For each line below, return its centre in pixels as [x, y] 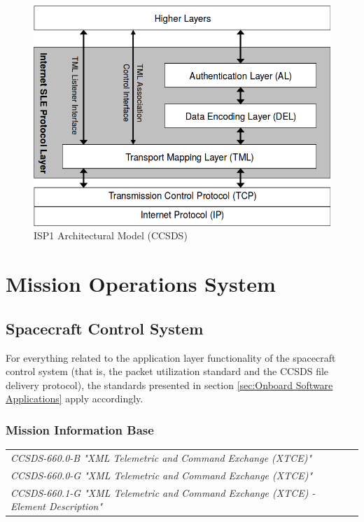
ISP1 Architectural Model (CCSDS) [111, 235]
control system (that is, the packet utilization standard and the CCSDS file [167, 371]
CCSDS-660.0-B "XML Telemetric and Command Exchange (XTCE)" [161, 457]
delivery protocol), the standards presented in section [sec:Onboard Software [169, 385]
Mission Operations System [141, 284]
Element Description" [57, 506]
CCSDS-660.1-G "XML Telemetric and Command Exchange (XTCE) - [163, 492]
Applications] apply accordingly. [75, 398]
